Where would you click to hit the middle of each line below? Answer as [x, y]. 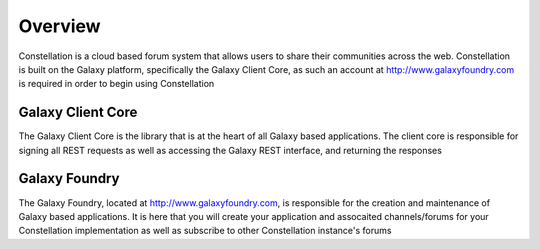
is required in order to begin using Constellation [116, 84]
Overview [59, 26]
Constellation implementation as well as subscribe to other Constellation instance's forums [205, 231]
